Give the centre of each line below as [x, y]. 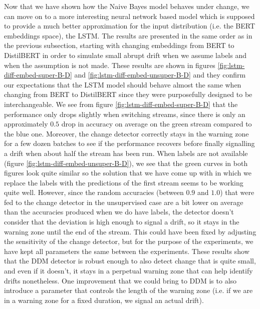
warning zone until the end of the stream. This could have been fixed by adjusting [130, 231]
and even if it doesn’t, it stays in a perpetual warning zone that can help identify [128, 271]
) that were [237, 192]
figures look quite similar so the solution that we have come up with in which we [128, 173]
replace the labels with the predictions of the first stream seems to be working [124, 182]
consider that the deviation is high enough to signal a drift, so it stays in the [122, 222]
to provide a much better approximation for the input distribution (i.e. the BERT [130, 26]
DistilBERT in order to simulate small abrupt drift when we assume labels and [125, 55]
